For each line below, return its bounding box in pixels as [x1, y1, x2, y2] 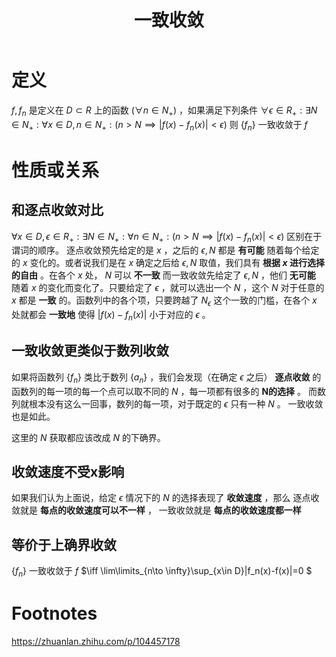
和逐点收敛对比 [11, 202, 104, 219]
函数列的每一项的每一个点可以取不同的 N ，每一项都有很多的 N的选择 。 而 [11, 385, 318, 397]
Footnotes [11, 602, 98, 625]
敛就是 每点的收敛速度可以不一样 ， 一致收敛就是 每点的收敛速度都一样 [11, 504, 302, 516]
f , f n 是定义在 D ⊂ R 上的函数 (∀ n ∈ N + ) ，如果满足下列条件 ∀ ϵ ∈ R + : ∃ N [11, 104, 318, 118]
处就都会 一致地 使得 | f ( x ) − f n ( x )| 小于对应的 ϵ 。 [11, 309, 211, 323]
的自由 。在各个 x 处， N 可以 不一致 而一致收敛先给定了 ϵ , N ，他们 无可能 [11, 269, 316, 281]
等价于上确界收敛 [11, 536, 117, 553]
